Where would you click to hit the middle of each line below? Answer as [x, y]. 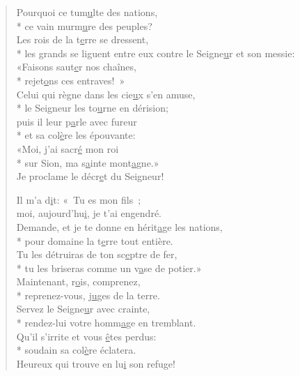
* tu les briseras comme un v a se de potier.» [109, 268]
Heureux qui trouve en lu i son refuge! [96, 363]
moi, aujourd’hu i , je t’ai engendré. [89, 213]
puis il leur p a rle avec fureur [77, 121]
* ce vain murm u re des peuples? [84, 25]
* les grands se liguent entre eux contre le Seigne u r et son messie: [156, 53]
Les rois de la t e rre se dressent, [82, 39]
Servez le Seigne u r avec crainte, [83, 309]
